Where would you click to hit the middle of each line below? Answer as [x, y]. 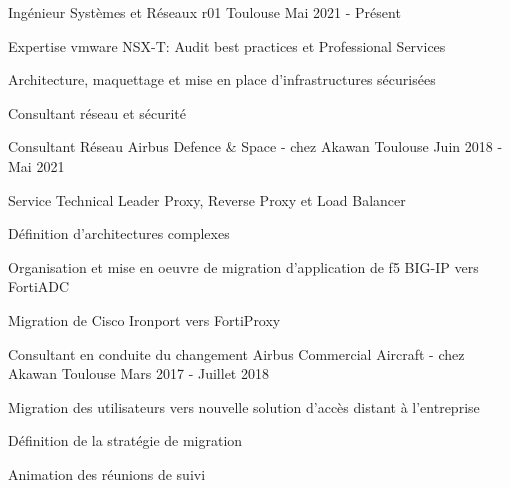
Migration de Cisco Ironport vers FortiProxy [144, 319]
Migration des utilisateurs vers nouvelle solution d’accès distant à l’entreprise [244, 406]
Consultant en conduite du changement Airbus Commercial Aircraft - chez [236, 353]
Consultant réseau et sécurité [97, 112]
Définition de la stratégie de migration [125, 440]
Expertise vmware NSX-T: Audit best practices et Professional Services [227, 45]
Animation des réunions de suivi [107, 473]
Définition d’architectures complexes [119, 233]
